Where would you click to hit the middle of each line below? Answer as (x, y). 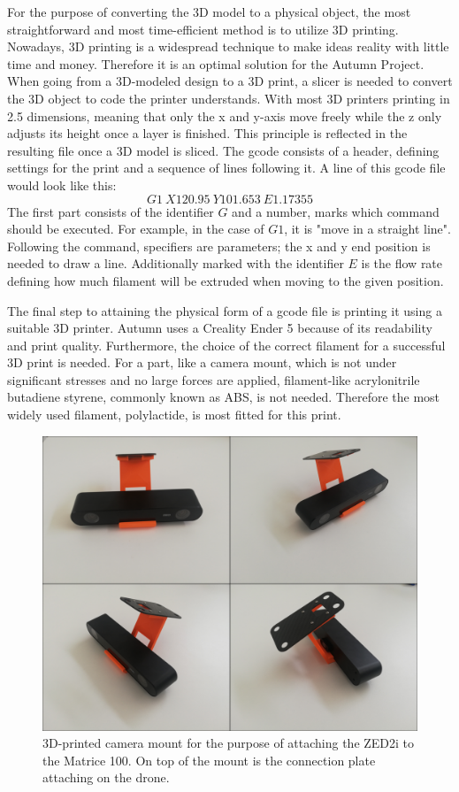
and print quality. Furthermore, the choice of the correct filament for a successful (226, 345)
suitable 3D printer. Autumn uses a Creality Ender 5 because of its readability (220, 328)
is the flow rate (402, 263)
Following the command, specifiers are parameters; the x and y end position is (219, 246)
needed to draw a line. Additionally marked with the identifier (176, 263)
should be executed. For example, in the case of (136, 229)
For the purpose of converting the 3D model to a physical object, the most (209, 12)
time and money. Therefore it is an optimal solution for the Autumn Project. (216, 63)
